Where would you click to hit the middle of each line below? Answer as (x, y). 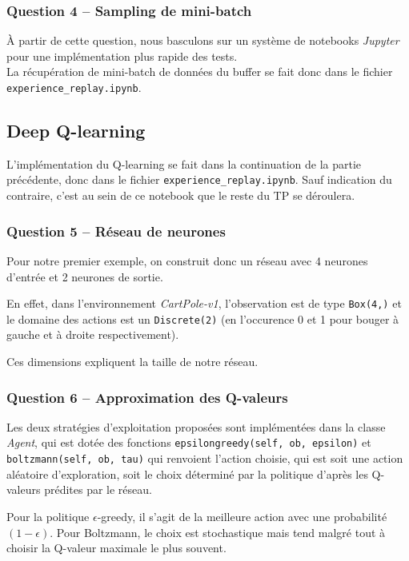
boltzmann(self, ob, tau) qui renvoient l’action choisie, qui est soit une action (205, 458)
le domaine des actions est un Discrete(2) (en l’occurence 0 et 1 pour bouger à (203, 318)
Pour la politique (48, 516)
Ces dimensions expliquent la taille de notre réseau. (132, 362)
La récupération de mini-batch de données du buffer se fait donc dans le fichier (200, 72)
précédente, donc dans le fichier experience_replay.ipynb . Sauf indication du (199, 179)
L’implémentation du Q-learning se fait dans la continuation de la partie (184, 163)
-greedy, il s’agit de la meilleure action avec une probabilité (242, 516)
